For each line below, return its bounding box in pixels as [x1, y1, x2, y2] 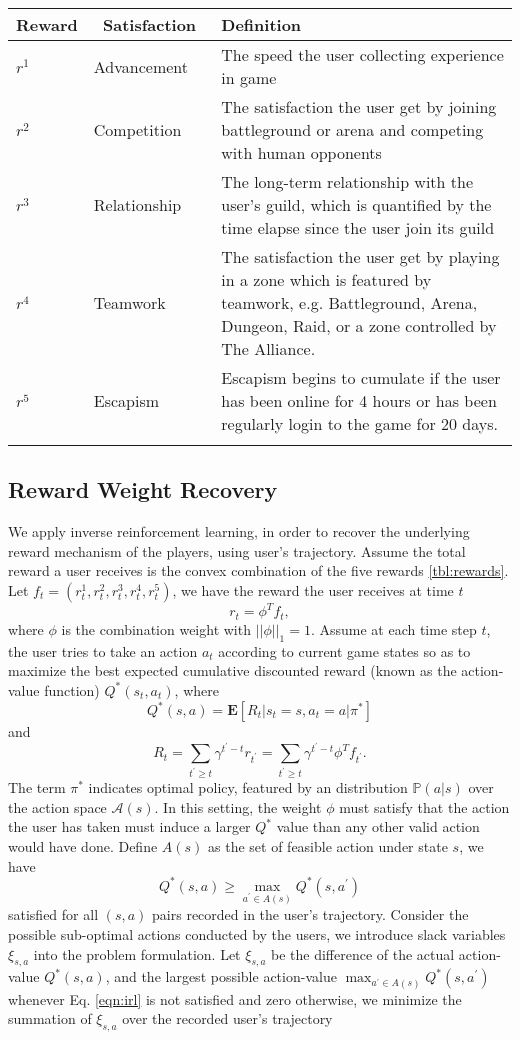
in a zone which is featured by [221, 268, 432, 291]
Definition [221, 13, 302, 36]
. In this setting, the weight [154, 796, 322, 817]
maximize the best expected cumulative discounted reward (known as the [8, 660, 457, 681]
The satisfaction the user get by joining [221, 95, 497, 118]
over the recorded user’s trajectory [122, 1008, 333, 1029]
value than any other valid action [276, 816, 480, 837]
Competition [93, 118, 182, 141]
